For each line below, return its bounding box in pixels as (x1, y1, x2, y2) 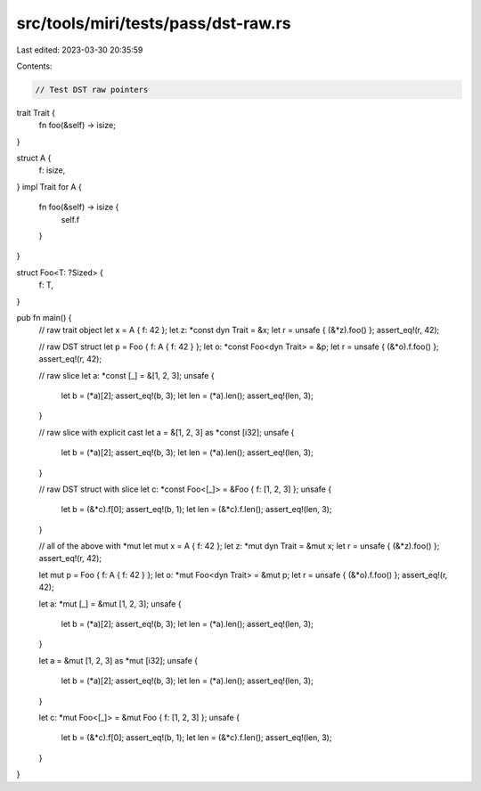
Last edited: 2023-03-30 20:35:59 (16, 45, 143, 55)
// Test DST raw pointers (35, 85, 149, 94)
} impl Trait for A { (16, 181, 82, 192)
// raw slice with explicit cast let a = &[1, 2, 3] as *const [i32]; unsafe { (38, 427, 295, 437)
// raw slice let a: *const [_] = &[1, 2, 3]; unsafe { (38, 370, 215, 380)
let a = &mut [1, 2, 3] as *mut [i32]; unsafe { (38, 655, 198, 665)
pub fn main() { (16, 312, 72, 322)
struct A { (16, 152, 52, 164)
